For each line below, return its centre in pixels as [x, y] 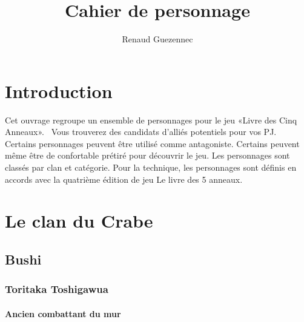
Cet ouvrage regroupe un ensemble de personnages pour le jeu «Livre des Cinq [151, 120]
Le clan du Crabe [79, 221]
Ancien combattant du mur [63, 313]
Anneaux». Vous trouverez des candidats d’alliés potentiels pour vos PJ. [141, 132]
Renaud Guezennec [157, 39]
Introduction [59, 90]
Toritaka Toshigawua [57, 289]
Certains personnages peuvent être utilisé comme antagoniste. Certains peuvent [152, 143]
